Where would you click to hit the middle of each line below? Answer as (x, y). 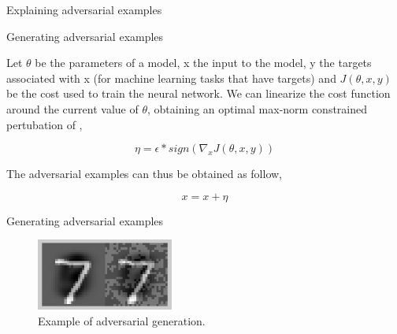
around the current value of (72, 108)
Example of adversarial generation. (122, 320)
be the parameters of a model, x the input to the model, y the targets (203, 63)
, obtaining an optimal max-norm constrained (258, 108)
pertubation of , (45, 124)
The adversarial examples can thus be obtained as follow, (144, 174)
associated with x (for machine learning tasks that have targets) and (171, 78)
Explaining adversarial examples (84, 9)
